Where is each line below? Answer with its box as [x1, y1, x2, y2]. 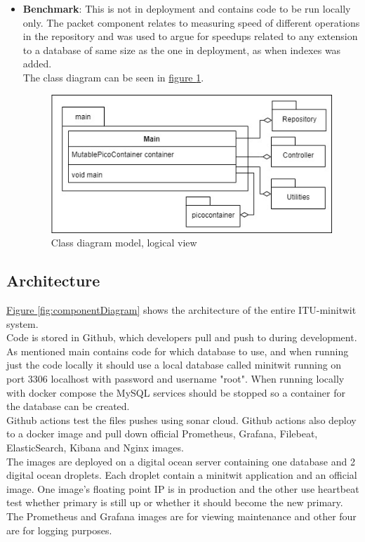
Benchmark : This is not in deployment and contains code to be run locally [22, 1, 351, 15]
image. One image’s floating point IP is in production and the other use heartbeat [6, 481, 359, 496]
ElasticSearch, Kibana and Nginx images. [6, 440, 184, 454]
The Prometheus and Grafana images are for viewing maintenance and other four [6, 508, 357, 523]
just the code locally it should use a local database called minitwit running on [6, 357, 342, 372]
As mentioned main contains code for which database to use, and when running [6, 343, 349, 358]
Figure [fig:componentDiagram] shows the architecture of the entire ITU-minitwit [6, 303, 357, 317]
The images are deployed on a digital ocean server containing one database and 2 [6, 454, 355, 468]
